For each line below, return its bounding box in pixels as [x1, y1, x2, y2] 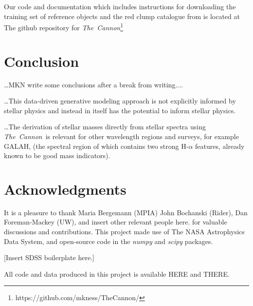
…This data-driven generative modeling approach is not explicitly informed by [4, 96, 236, 106]
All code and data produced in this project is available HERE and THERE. [4, 268, 230, 279]
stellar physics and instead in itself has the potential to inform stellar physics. [4, 105, 236, 115]
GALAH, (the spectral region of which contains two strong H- [4, 141, 189, 151]
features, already [195, 141, 245, 151]
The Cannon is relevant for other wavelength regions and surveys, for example [4, 131, 239, 141]
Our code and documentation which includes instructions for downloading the [4, 1, 236, 11]
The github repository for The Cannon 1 [4, 21, 124, 32]
